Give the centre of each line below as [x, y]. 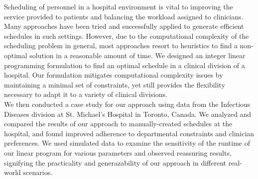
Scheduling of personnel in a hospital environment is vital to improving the [119, 6]
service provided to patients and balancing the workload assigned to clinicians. [124, 16]
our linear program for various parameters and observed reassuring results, [118, 152]
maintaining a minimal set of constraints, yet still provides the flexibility [115, 84]
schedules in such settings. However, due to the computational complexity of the [127, 36]
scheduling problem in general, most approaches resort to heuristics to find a [121, 45]
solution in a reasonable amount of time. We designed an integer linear [137, 55]
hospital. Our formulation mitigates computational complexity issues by [114, 75]
